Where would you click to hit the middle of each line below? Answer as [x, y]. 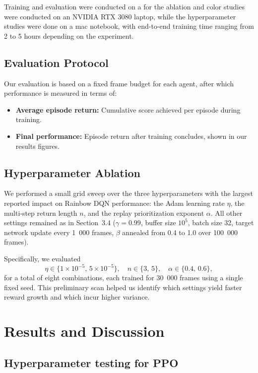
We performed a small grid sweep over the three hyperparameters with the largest [129, 193]
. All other [226, 213]
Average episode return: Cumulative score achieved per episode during [128, 109]
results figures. [37, 146]
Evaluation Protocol [56, 62]
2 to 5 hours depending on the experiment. [69, 35]
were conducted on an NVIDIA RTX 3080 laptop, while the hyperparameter [120, 16]
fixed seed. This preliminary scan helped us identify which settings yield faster [123, 287]
